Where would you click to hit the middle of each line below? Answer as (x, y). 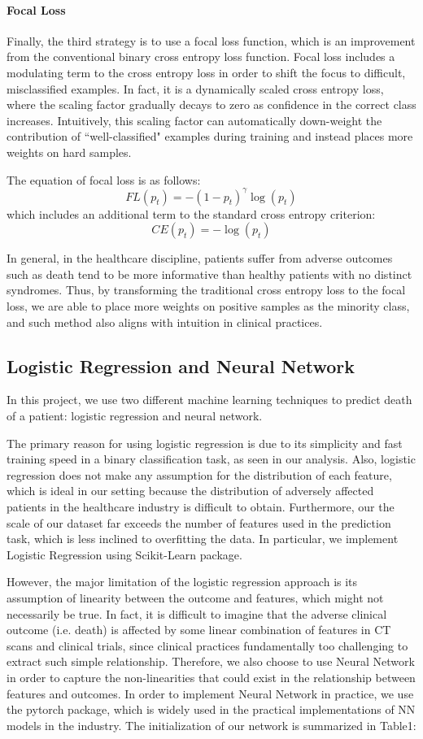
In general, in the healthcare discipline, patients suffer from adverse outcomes (200, 258)
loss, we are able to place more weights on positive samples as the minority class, (208, 306)
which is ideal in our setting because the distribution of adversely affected (190, 491)
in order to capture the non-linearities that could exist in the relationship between (211, 677)
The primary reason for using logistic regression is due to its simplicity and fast (205, 443)
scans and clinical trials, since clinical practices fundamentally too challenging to (207, 645)
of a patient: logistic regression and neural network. (135, 415)
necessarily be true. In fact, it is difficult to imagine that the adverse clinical (197, 613)
